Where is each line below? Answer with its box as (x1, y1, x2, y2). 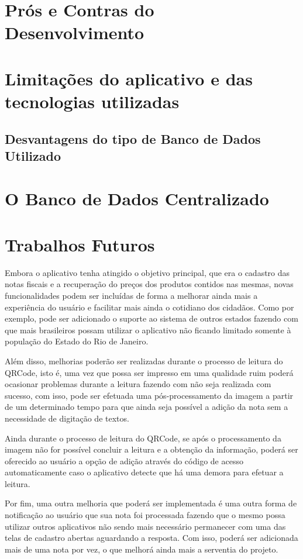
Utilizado (5, 146, 61, 164)
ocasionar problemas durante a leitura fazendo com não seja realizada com (5, 378, 271, 390)
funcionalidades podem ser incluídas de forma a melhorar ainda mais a (5, 289, 258, 301)
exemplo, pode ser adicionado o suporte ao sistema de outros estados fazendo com (5, 312, 298, 325)
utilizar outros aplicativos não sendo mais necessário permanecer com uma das (5, 520, 286, 532)
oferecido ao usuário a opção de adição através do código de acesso (5, 454, 243, 467)
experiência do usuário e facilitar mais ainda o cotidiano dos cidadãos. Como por (5, 301, 294, 313)
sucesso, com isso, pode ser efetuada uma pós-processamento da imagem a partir (5, 389, 294, 401)
